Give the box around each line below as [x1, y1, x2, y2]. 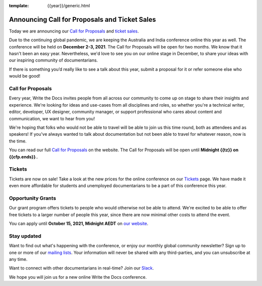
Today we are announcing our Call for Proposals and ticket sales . [9, 28, 139, 34]
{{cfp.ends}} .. [9, 154, 38, 159]
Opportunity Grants [9, 194, 56, 201]
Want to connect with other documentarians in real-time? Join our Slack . [9, 265, 154, 271]
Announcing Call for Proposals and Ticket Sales [9, 15, 156, 24]
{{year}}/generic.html [47, 3, 90, 8]
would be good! [9, 73, 41, 79]
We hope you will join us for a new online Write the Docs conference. [9, 274, 147, 280]
